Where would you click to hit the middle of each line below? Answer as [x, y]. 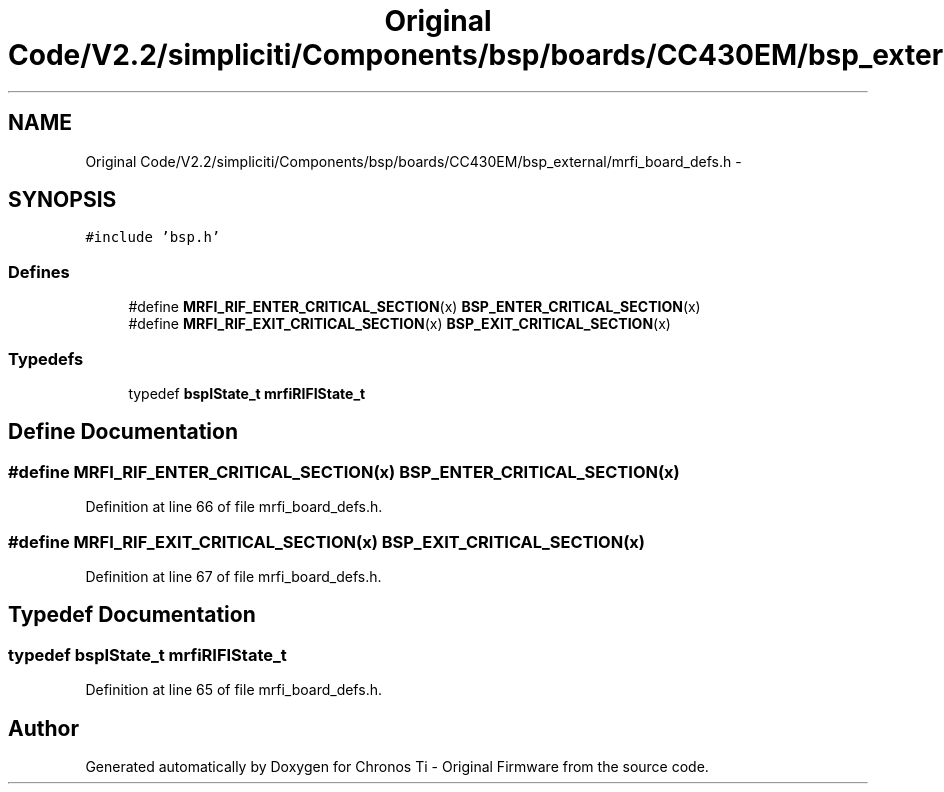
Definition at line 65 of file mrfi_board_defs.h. [233, 690]
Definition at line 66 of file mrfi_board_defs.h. [234, 507]
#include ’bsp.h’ [153, 237]
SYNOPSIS [62, 200]
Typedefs [46, 358]
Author [43, 728]
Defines [39, 271]
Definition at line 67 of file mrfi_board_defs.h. [233, 576]
